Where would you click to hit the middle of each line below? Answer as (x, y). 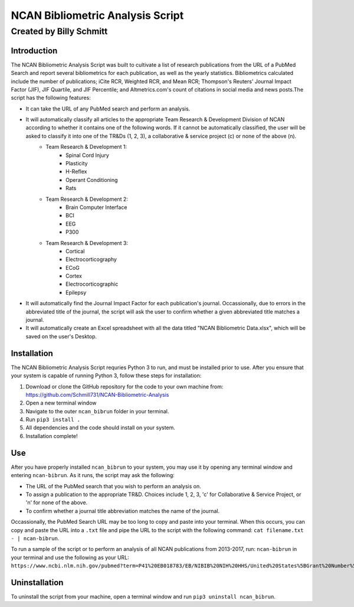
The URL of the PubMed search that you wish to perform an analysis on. (114, 486)
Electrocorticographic (92, 284)
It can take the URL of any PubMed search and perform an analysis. (108, 109)
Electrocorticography (91, 259)
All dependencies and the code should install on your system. (100, 427)
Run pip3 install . (53, 420)
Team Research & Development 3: (87, 243)
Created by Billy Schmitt (59, 31)
